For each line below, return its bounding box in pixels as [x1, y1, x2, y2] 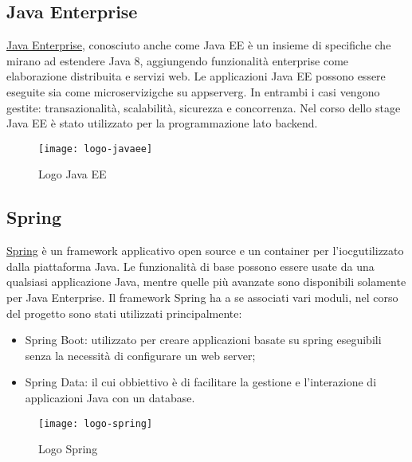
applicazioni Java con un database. [25, 389, 195, 405]
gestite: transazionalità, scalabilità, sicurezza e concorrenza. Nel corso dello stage [6, 99, 401, 115]
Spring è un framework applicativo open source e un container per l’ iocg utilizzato [6, 242, 404, 259]
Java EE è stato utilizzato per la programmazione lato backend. [6, 115, 318, 131]
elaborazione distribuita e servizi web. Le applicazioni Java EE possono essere [6, 68, 386, 84]
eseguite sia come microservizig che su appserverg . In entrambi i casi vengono [6, 83, 380, 100]
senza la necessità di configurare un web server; [25, 346, 256, 363]
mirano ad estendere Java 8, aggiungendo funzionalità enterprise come [6, 52, 349, 69]
